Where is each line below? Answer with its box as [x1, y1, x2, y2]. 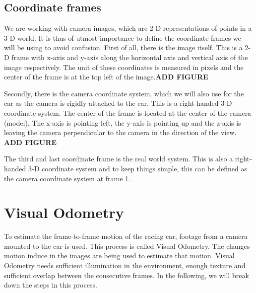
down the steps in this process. [4, 280, 97, 290]
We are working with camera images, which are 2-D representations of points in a [4, 23, 252, 33]
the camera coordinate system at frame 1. [4, 173, 130, 183]
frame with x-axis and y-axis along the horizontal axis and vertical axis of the [11, 52, 248, 62]
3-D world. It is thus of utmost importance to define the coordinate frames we [4, 32, 241, 43]
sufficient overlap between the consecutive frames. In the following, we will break [4, 270, 249, 280]
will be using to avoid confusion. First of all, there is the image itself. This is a [4, 42, 243, 53]
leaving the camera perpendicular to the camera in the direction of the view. [4, 127, 237, 138]
